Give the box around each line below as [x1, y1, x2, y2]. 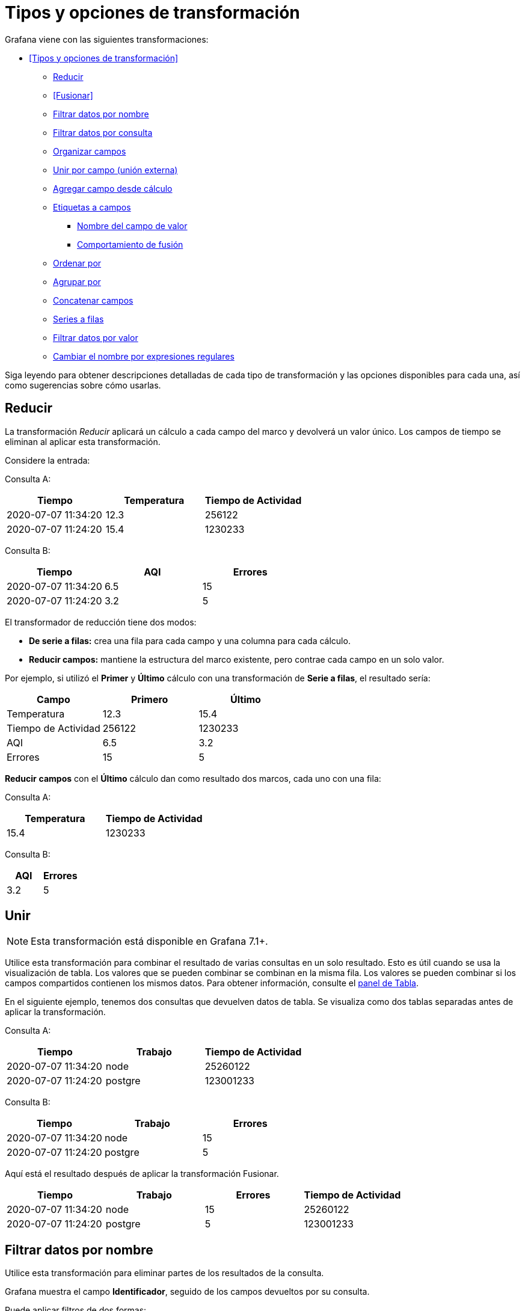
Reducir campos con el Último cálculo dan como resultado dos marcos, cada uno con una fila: [5, 773, 381, 784]
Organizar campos [53, 146, 126, 156]
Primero [130, 693, 168, 705]
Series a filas [53, 313, 104, 324]
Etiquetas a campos [53, 201, 131, 212]
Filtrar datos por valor [53, 332, 138, 343]
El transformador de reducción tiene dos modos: [5, 616, 197, 627]
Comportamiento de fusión [77, 239, 183, 250]
